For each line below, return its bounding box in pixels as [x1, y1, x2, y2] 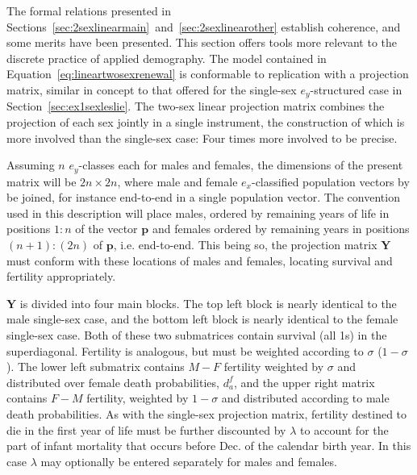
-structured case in [310, 81, 402, 98]
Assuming [6, 156, 55, 173]
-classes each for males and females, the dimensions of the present [78, 156, 403, 173]
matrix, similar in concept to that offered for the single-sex [6, 81, 297, 98]
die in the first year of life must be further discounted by [6, 421, 286, 438]
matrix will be [6, 173, 77, 190]
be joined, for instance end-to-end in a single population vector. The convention [6, 189, 400, 206]
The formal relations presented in [6, 2, 172, 19]
